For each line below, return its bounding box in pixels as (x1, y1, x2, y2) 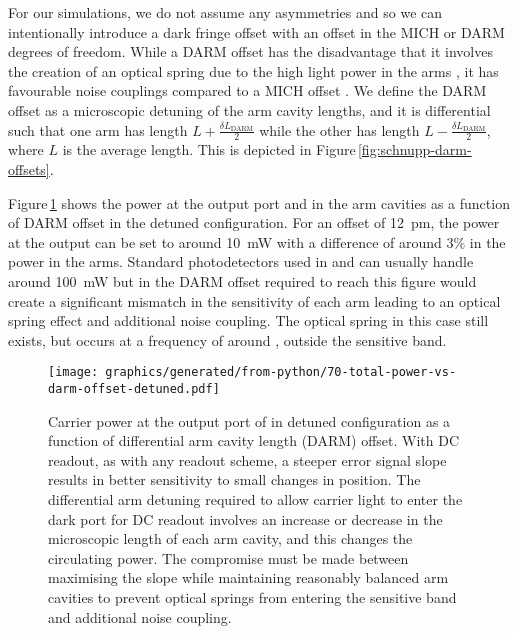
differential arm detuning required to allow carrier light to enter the (48, 489, 463, 510)
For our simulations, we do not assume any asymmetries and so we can (8, 2, 443, 22)
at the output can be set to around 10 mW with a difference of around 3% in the (8, 231, 506, 252)
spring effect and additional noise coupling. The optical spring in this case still (8, 310, 489, 331)
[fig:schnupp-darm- (357, 139, 472, 160)
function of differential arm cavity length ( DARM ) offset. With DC (48, 430, 460, 451)
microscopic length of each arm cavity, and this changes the (48, 528, 413, 549)
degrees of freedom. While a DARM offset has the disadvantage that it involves (8, 41, 493, 62)
